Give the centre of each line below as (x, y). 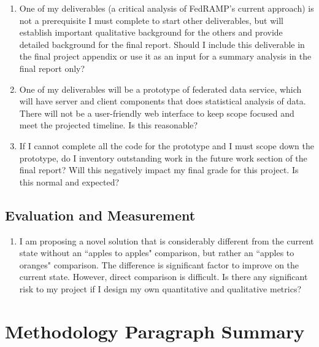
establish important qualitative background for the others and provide (151, 32)
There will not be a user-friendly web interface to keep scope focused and (157, 113)
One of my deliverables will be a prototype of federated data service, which (160, 89)
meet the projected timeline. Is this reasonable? (109, 125)
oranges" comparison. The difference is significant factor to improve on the (159, 264)
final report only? (52, 68)
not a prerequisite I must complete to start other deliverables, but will (152, 20)
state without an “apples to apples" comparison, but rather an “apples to (157, 253)
